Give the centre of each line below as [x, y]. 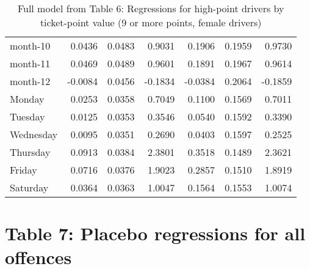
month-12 [30, 81]
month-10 [30, 46]
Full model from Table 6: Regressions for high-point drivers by [151, 8]
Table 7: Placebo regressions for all [155, 233]
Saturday [29, 187]
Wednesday [34, 134]
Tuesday [27, 116]
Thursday [30, 152]
